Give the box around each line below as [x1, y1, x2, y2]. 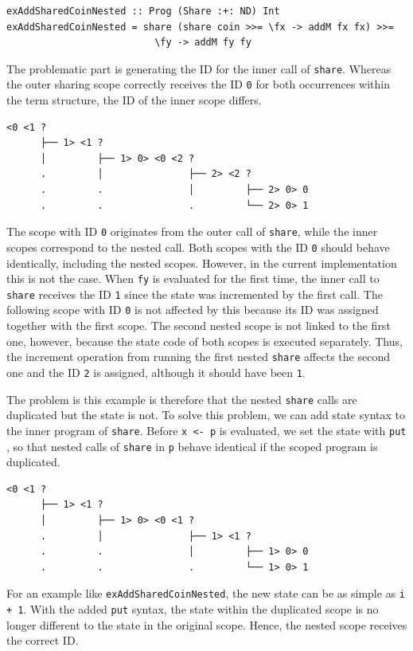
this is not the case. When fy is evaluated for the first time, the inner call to [6, 270, 380, 287]
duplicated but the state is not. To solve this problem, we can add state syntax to [6, 406, 405, 423]
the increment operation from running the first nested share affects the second [6, 348, 390, 365]
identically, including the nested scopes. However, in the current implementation [6, 254, 397, 271]
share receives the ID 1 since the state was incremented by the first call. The [6, 285, 383, 302]
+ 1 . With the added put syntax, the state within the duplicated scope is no [6, 601, 379, 617]
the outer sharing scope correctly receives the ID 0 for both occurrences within [6, 76, 391, 92]
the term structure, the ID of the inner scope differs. [6, 92, 262, 108]
